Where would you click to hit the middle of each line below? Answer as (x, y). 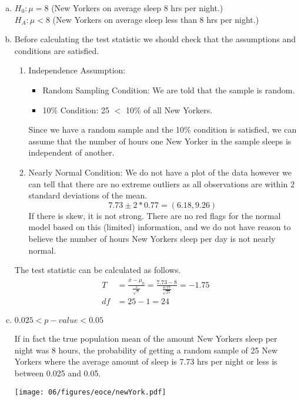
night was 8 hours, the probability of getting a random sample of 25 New (146, 350)
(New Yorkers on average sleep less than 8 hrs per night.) (156, 19)
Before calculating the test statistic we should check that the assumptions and (155, 39)
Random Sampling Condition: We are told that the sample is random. (169, 90)
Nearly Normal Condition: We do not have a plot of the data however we (160, 172)
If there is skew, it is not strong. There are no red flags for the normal (155, 215)
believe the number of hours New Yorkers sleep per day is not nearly (152, 238)
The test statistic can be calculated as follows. (98, 270)
